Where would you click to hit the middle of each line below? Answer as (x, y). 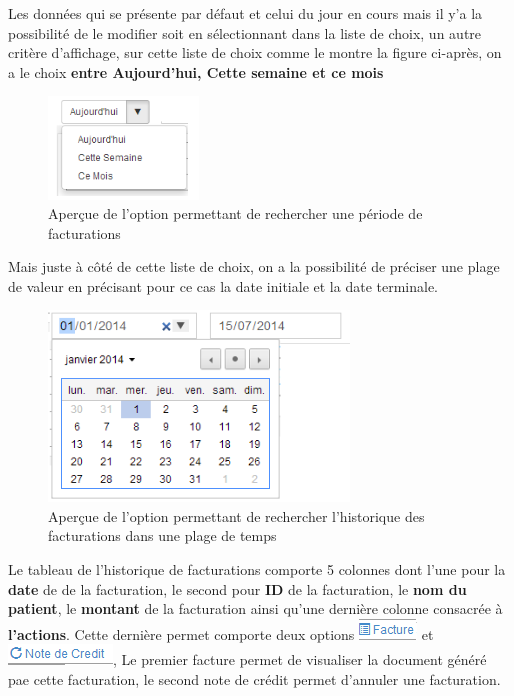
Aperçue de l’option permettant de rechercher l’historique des (236, 515)
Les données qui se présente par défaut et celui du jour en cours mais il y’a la (245, 13)
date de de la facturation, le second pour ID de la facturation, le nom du (237, 588)
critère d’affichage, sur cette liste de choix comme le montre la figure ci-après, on (255, 52)
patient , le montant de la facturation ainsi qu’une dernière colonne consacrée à (255, 608)
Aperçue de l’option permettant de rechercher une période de (235, 213)
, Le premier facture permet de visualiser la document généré (300, 659)
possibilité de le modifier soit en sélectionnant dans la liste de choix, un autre (245, 32)
